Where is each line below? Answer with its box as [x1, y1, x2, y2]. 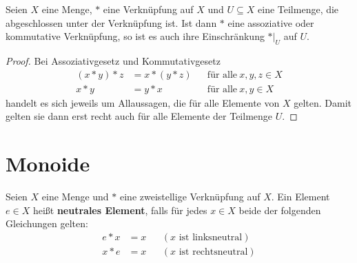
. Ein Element [271, 189, 330, 203]
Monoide [6, 149, 90, 178]
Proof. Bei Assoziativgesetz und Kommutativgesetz [6, 53, 221, 67]
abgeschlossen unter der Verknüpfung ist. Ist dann [6, 15, 217, 30]
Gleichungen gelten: [6, 216, 88, 231]
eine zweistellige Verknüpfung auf [119, 189, 261, 203]
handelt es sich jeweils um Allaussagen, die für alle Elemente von [6, 95, 280, 109]
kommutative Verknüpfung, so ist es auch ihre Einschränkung [6, 29, 265, 43]
